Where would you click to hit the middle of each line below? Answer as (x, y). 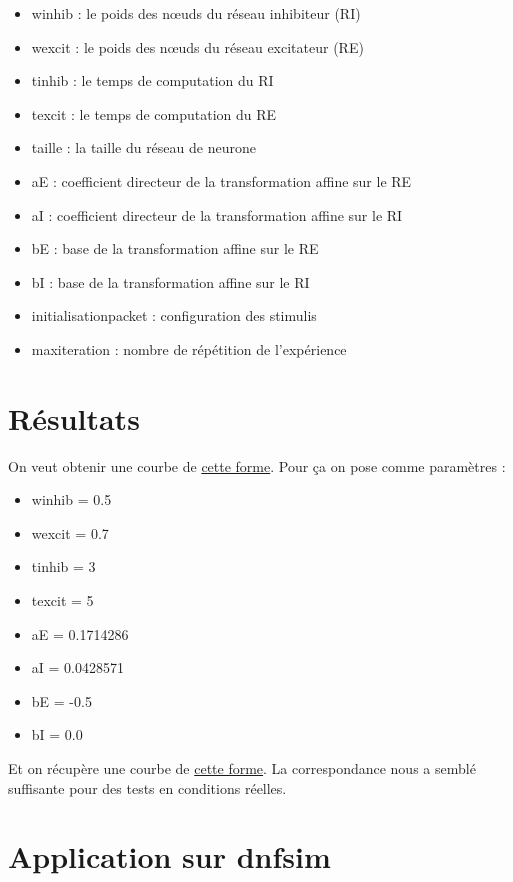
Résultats (74, 417)
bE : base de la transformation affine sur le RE (175, 248)
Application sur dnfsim (169, 856)
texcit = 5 (62, 600)
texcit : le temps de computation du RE (154, 113)
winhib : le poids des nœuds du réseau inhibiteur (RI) (196, 13)
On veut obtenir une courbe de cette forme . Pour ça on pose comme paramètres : (257, 465)
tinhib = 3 (63, 566)
